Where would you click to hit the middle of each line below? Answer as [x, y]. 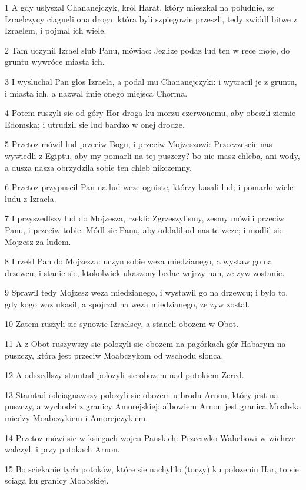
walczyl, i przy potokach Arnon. [62, 449]
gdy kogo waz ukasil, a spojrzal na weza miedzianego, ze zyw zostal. [127, 304]
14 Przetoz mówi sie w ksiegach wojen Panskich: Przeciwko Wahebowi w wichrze [150, 437]
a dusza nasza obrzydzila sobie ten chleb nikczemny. [98, 167]
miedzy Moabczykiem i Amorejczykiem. [76, 418]
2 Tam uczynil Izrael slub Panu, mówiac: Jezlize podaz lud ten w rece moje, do [147, 50]
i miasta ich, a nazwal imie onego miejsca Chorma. [96, 93]
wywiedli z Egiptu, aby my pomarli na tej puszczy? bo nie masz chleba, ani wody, [152, 155]
